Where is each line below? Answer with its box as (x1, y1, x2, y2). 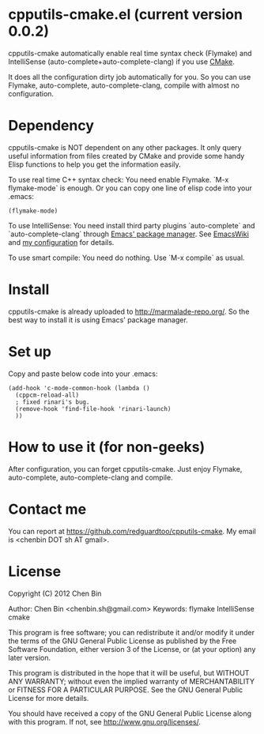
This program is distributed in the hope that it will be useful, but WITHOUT (8, 668, 250, 677)
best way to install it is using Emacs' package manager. (8, 314, 188, 325)
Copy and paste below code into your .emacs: (8, 369, 158, 378)
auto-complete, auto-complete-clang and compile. (8, 472, 173, 482)
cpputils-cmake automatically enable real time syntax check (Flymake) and (8, 48, 252, 58)
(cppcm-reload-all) (15, 391, 80, 399)
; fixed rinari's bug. (15, 397, 90, 406)
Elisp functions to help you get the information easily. (8, 160, 182, 169)
